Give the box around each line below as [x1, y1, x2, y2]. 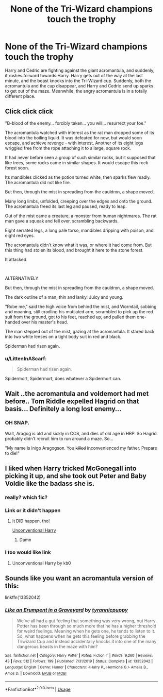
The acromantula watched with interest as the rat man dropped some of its [5, 130, 154, 136]
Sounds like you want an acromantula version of [5, 574, 154, 582]
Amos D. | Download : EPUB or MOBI [5, 671, 67, 676]
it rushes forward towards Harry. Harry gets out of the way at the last [5, 72, 143, 78]
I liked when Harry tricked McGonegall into [5, 464, 137, 473]
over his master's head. [21, 319, 68, 325]
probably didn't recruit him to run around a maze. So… [5, 436, 114, 442]
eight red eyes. [5, 232, 35, 238]
